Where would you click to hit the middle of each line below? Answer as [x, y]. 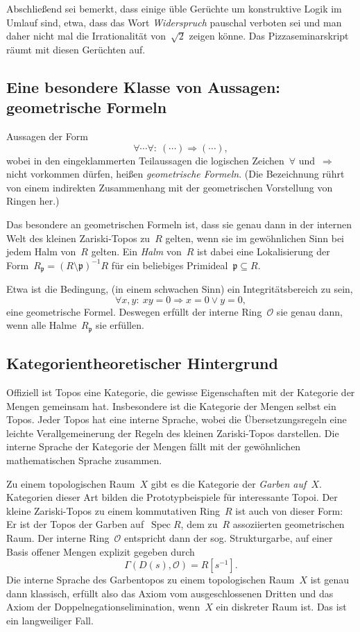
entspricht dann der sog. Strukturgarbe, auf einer [228, 537]
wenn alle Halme [42, 325]
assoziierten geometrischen [289, 524]
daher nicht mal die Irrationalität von [86, 36]
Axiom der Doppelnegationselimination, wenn [103, 607]
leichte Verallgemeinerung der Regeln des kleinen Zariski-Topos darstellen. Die [173, 433]
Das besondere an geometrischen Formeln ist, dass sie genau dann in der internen [179, 224]
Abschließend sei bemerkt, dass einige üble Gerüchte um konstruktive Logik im [174, 8]
